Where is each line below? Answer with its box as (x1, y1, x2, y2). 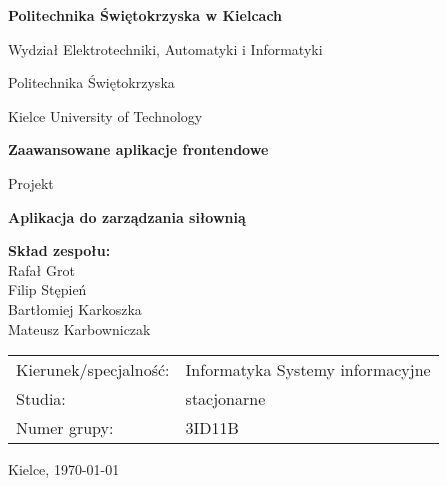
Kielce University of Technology (8, 105, 203, 126)
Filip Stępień (8, 279, 87, 300)
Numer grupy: (16, 416, 114, 440)
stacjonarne (185, 387, 266, 411)
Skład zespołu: (8, 240, 111, 261)
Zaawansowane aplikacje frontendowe (8, 139, 269, 160)
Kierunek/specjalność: (16, 358, 170, 382)
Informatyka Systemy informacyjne (185, 358, 431, 382)
